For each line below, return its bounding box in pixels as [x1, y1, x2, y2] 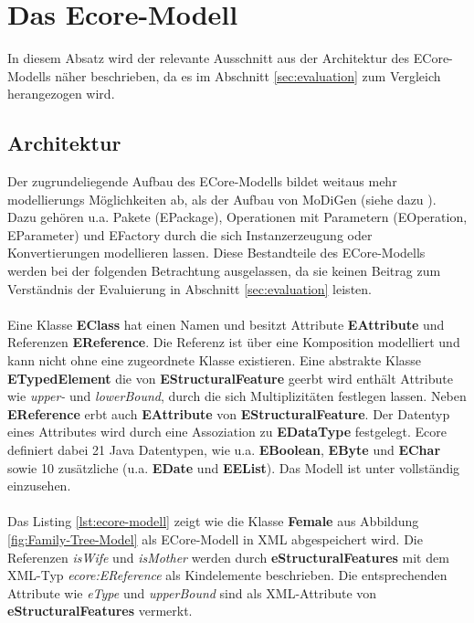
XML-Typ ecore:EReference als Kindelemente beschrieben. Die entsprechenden [7, 565, 448, 585]
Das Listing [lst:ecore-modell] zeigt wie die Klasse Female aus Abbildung [7, 512, 419, 531]
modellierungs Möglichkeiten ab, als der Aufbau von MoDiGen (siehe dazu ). [7, 189, 437, 208]
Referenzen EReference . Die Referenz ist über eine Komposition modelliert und [7, 333, 460, 352]
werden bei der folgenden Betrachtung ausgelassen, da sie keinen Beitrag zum [7, 261, 441, 280]
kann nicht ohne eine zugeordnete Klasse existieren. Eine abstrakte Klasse [7, 351, 422, 370]
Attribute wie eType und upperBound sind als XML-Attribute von [7, 583, 377, 602]
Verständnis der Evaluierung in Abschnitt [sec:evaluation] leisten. [7, 279, 372, 298]
